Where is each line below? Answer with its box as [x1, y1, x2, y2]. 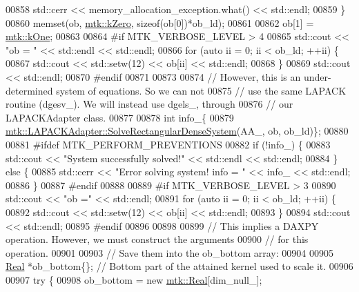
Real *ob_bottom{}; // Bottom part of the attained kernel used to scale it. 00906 [6, 259, 353, 273]
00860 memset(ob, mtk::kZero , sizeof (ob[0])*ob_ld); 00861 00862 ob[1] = [6, 15, 314, 30]
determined [6, 83, 53, 97]
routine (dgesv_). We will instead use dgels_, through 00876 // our [6, 97, 293, 111]
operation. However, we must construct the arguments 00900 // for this [6, 232, 309, 246]
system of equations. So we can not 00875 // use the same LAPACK [56, 83, 347, 97]
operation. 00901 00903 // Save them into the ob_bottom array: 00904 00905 [6, 245, 333, 260]
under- [303, 69, 331, 84]
